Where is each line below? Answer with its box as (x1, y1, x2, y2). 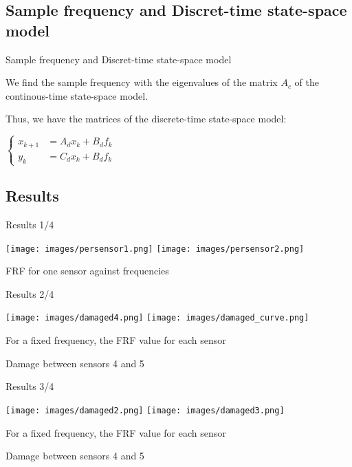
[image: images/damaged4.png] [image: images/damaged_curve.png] (5, 313, 309, 323)
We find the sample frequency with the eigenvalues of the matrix (5, 75, 278, 89)
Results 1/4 (5, 217, 54, 231)
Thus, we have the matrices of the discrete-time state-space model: (5, 111, 287, 126)
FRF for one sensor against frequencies (5, 263, 169, 278)
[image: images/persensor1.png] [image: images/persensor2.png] (5, 243, 305, 254)
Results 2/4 (5, 286, 54, 301)
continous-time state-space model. (5, 88, 148, 102)
